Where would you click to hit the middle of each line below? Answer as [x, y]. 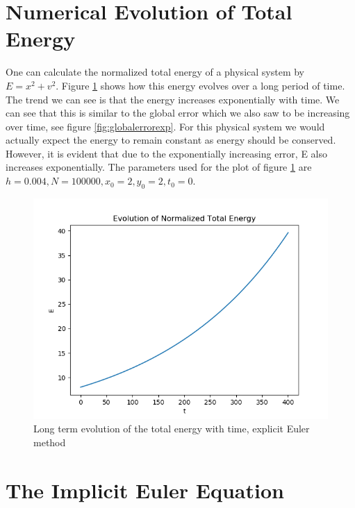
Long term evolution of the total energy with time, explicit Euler [172, 429]
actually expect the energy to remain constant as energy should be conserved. [171, 140]
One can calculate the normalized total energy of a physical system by [155, 72]
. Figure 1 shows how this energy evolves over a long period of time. [200, 85]
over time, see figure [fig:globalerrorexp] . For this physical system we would [165, 126]
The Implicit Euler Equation [145, 490]
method [50, 442]
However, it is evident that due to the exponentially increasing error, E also [167, 153]
